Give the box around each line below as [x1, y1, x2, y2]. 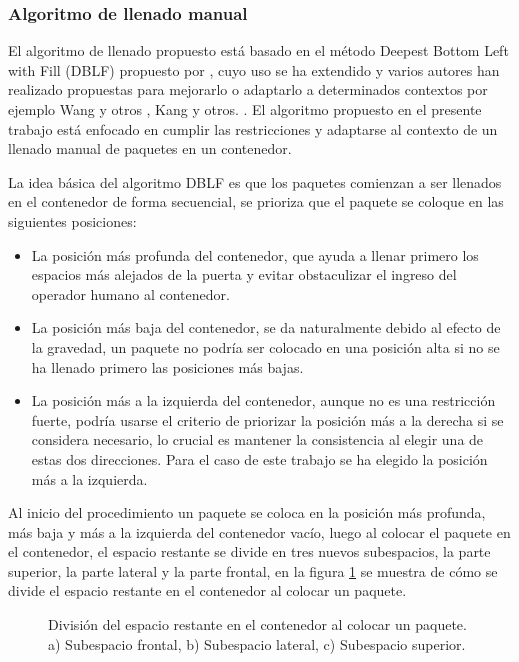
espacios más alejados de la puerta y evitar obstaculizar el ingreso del [31, 264, 457, 285]
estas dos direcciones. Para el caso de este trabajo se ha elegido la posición [31, 448, 488, 469]
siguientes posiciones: [8, 210, 137, 231]
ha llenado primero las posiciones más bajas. [31, 356, 304, 377]
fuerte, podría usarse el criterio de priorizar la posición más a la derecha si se [31, 409, 504, 430]
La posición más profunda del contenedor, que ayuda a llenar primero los [31, 244, 479, 265]
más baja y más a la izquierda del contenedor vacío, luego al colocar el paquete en [8, 521, 511, 542]
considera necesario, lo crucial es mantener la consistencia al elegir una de [31, 429, 484, 450]
